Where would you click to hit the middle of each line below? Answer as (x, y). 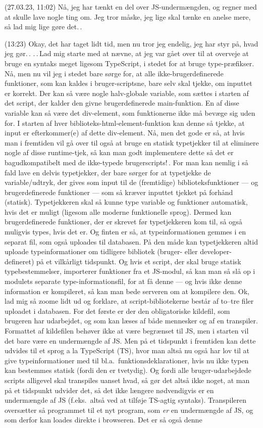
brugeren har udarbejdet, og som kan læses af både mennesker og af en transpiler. (131, 321)
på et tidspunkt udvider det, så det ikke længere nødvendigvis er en (109, 390)
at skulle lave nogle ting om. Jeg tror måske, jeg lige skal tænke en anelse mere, (128, 16)
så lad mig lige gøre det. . (43, 27)
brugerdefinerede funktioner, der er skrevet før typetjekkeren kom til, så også (123, 222)
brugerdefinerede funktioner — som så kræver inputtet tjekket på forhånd (119, 192)
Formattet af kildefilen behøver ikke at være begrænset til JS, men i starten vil (127, 330)
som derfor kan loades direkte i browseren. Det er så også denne (103, 420)
